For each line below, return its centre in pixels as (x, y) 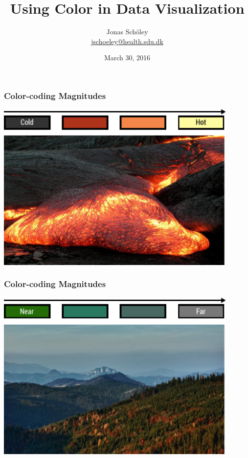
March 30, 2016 (127, 58)
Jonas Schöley (127, 32)
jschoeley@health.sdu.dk (127, 41)
